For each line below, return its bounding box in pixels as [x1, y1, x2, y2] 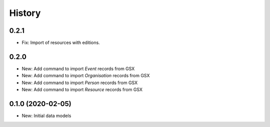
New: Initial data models [21, 113, 71, 119]
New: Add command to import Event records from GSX [21, 65, 135, 72]
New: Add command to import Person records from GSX [21, 80, 137, 86]
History [9, 7, 41, 18]
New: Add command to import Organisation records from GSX [21, 73, 150, 79]
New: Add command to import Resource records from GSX [21, 87, 142, 93]
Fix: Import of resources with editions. [21, 40, 100, 46]
